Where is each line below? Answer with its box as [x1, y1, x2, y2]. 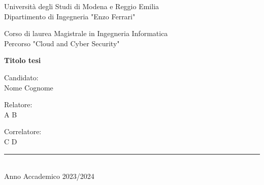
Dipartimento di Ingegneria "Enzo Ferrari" [4, 11, 136, 21]
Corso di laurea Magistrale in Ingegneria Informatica [4, 28, 168, 39]
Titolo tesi [4, 55, 41, 66]
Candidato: [4, 72, 39, 82]
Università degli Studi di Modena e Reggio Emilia [4, 1, 159, 11]
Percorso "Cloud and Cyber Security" [4, 38, 120, 48]
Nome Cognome [4, 82, 53, 92]
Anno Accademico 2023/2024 [4, 171, 94, 181]
